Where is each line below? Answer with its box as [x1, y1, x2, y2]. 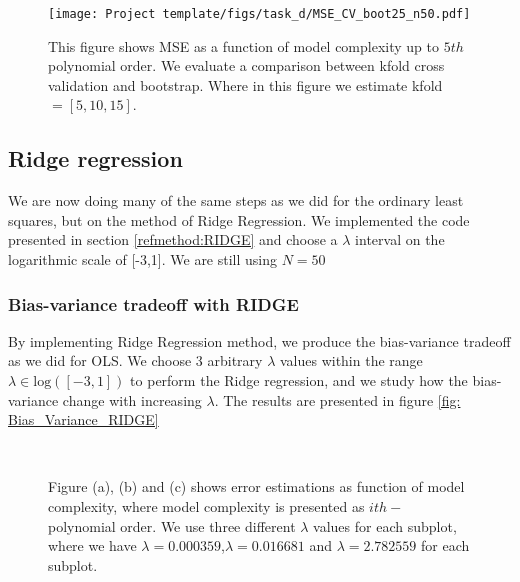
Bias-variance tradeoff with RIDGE [8, 291, 299, 316]
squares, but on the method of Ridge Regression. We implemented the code [8, 209, 470, 230]
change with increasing [62, 389, 202, 410]
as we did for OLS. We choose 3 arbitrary [8, 350, 263, 371]
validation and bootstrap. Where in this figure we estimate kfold [48, 74, 443, 95]
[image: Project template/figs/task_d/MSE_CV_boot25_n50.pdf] [48, 7, 471, 21]
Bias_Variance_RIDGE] [8, 409, 159, 430]
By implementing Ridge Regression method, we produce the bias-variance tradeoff [8, 330, 511, 351]
